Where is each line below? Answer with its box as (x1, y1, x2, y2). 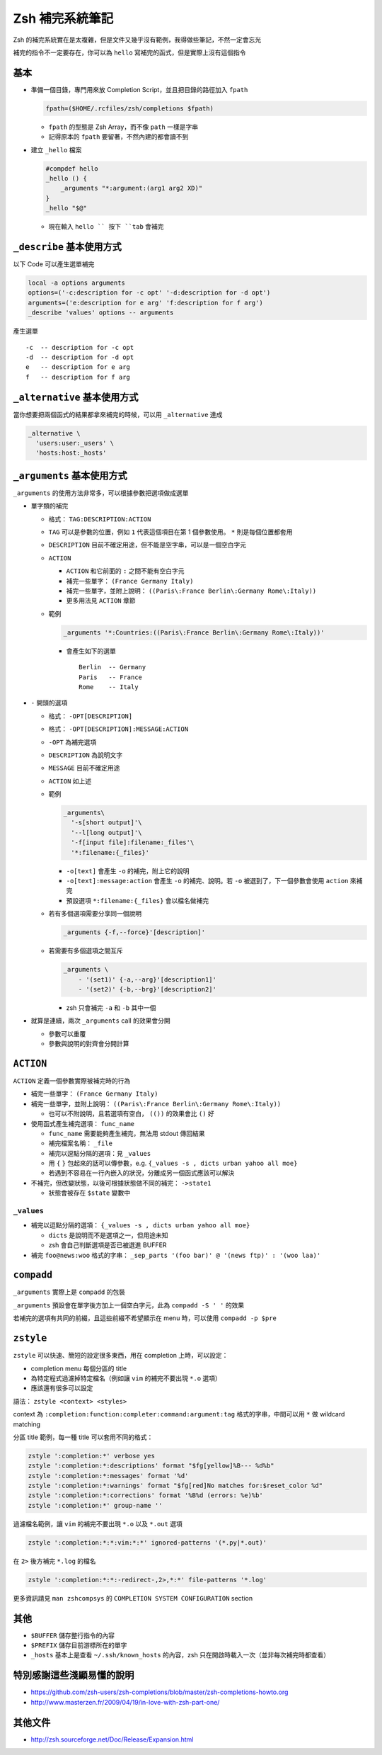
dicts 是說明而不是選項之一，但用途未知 (48, 1231, 169, 1239)
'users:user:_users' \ (35, 439, 115, 448)
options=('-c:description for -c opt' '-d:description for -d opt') (28, 289, 271, 297)
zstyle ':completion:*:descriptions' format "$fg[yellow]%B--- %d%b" (28, 1462, 274, 1470)
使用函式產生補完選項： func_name (30, 1119, 134, 1128)
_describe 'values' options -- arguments (28, 309, 174, 317)
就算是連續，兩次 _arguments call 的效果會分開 (30, 1016, 170, 1025)
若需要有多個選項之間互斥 (48, 946, 123, 955)
